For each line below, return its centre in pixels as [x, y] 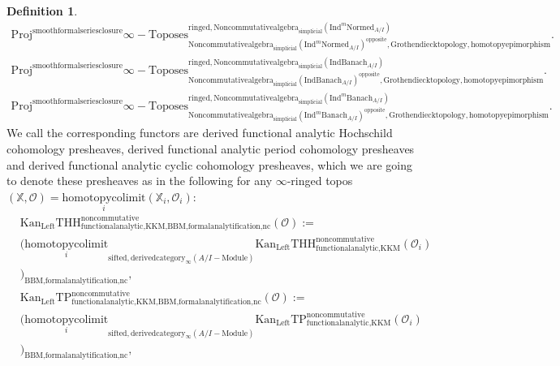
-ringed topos [320, 181]
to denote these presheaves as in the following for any [140, 181]
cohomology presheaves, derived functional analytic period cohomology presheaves [211, 149]
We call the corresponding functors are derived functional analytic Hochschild [200, 133]
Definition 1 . [42, 11]
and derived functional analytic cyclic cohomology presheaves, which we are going [209, 164]
